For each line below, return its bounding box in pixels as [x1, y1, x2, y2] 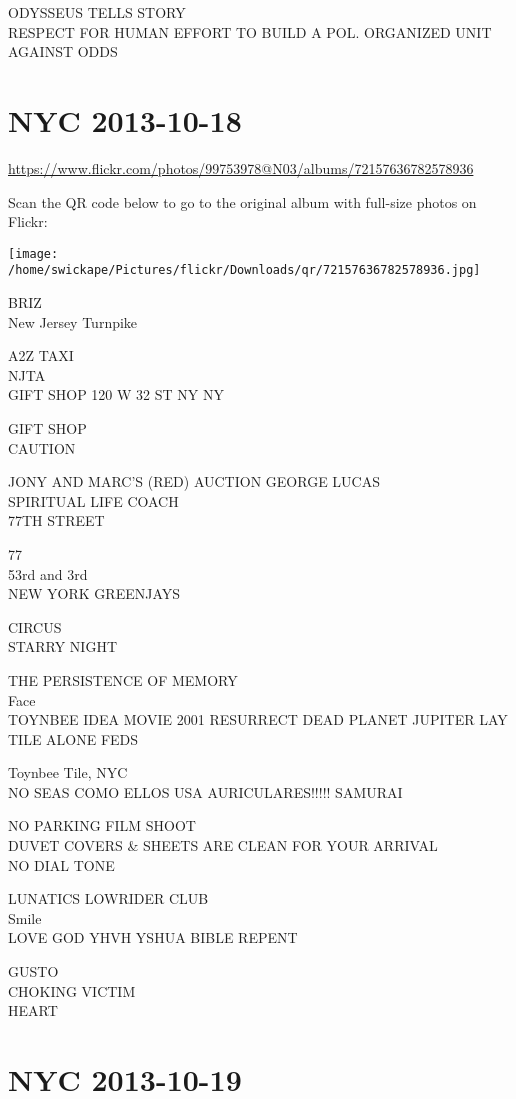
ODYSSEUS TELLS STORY [8, 2, 186, 22]
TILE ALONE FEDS [8, 728, 139, 749]
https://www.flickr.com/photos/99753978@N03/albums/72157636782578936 [8, 157, 474, 178]
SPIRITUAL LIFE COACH [8, 490, 179, 511]
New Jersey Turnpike [8, 311, 138, 332]
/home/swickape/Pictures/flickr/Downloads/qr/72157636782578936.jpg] [8, 263, 481, 278]
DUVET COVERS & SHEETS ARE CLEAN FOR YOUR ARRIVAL [8, 835, 438, 856]
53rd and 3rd [8, 563, 88, 584]
